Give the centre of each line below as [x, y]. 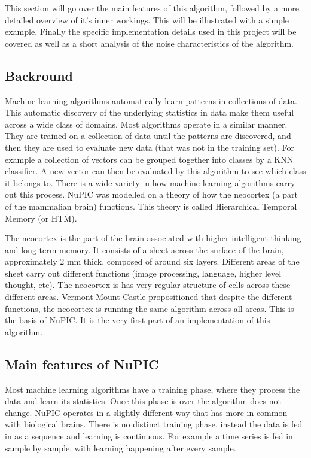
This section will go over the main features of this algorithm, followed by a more [152, 8]
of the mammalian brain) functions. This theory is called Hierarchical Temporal [151, 206]
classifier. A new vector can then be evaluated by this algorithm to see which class [155, 171]
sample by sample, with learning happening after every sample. [121, 448]
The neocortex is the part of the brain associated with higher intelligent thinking [153, 238]
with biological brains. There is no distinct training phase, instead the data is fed [154, 424]
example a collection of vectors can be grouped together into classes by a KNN [149, 159]
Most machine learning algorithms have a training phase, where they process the [153, 389]
